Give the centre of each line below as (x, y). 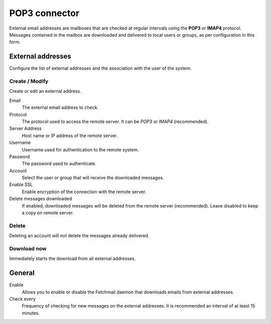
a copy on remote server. (48, 213)
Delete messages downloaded (41, 199)
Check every (23, 299)
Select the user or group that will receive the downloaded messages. (93, 178)
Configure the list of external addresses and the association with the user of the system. (100, 68)
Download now (28, 248)
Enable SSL (21, 185)
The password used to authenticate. (59, 164)
